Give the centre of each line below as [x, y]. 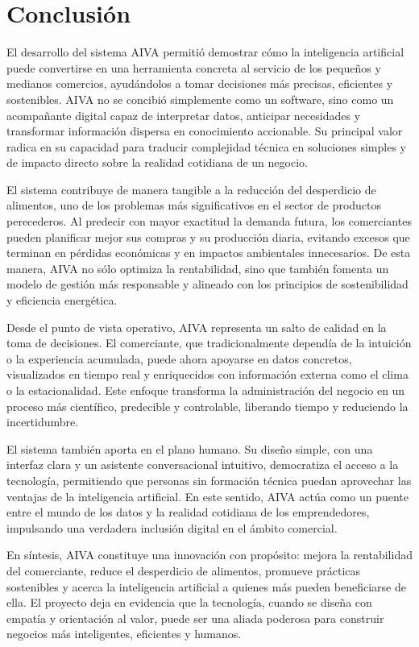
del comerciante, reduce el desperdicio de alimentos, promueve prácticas [184, 570]
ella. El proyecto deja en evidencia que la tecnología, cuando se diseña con [189, 602]
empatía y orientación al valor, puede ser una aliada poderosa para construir [195, 618]
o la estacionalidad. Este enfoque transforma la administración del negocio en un [206, 390]
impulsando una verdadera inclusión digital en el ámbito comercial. [172, 527]
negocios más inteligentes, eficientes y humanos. [124, 634]
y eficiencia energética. [62, 300]
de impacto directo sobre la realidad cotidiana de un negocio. [157, 162]
